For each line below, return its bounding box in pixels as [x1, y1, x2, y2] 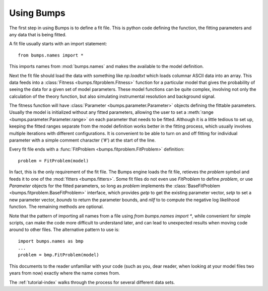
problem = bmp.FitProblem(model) [18, 252, 99, 258]
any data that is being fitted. [9, 31, 67, 37]
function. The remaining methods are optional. [9, 204, 104, 210]
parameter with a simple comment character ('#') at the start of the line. [9, 137, 156, 144]
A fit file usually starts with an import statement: [9, 41, 107, 47]
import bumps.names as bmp [18, 238, 84, 244]
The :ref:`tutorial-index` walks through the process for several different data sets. [9, 279, 175, 285]
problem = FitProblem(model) [18, 158, 89, 163]
